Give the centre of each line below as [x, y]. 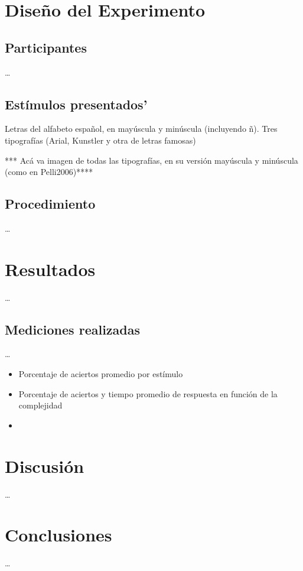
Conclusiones [58, 535]
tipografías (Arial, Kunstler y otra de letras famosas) [100, 140]
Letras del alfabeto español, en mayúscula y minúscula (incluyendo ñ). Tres [141, 129]
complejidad [40, 405]
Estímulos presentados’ [76, 104]
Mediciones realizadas [73, 329]
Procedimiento [50, 204]
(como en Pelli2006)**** [49, 172]
